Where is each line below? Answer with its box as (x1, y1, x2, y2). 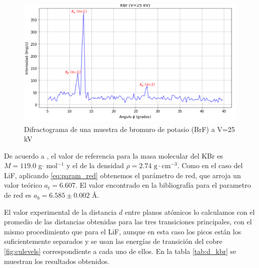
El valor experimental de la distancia (4, 206, 117, 217)
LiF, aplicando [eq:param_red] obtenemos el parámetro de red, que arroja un (4, 170, 241, 180)
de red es (4, 190, 31, 200)
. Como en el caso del (177, 160, 243, 171)
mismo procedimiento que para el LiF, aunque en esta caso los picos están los (4, 226, 241, 236)
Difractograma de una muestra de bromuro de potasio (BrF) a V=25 (24, 123, 235, 134)
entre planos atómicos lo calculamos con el (124, 206, 255, 217)
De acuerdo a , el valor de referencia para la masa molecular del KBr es (4, 150, 223, 161)
